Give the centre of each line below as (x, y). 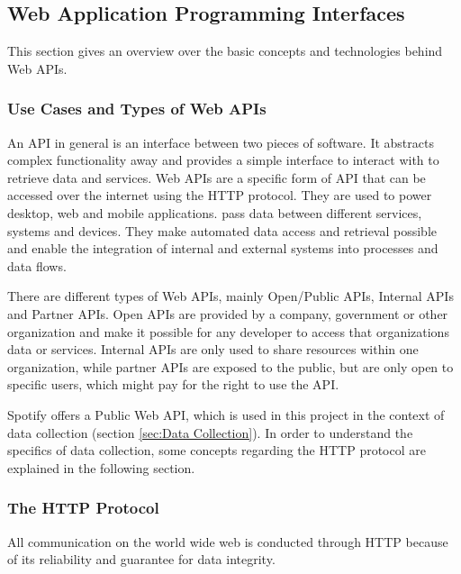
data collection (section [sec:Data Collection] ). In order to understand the (210, 432)
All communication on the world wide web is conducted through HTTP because (228, 541)
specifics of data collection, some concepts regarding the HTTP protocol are (217, 450)
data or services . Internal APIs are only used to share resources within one (213, 349)
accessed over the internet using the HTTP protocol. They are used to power (220, 195)
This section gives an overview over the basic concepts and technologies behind (225, 51)
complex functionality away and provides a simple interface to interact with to (223, 160)
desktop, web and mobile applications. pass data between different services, (215, 212)
